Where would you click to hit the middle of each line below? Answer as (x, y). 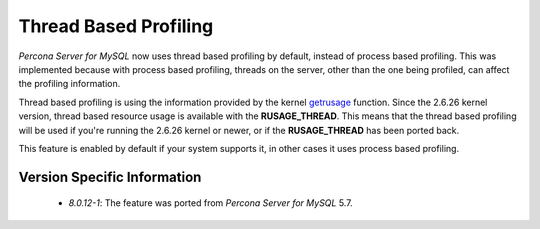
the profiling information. (69, 84)
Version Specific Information (110, 176)
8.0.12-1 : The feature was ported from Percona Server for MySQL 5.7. (211, 203)
